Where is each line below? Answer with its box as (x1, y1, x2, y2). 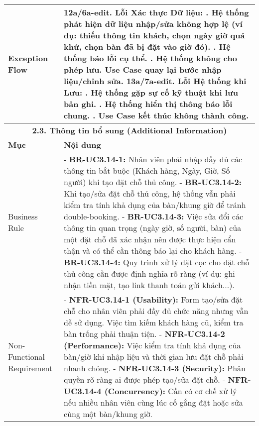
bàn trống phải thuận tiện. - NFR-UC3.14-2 (64, 328, 225, 339)
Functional (8, 351, 45, 362)
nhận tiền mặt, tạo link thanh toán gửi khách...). (64, 279, 235, 291)
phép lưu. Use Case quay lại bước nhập (64, 64, 222, 75)
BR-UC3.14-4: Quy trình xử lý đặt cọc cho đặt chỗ (64, 256, 250, 268)
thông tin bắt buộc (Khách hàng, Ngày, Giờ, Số (64, 165, 230, 176)
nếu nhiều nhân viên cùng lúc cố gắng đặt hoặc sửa (64, 397, 243, 408)
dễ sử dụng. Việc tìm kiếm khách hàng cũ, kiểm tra (64, 317, 244, 328)
